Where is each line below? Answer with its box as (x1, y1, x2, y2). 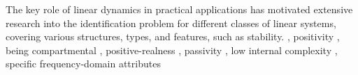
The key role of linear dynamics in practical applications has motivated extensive (6, 2, 353, 16)
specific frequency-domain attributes (6, 56, 161, 71)
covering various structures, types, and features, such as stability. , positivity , (6, 29, 340, 44)
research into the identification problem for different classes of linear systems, (6, 15, 336, 30)
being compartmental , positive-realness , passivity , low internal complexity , (6, 42, 338, 57)
